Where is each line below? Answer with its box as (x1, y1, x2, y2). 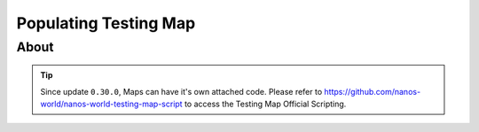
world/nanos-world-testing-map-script (40, 98, 183, 109)
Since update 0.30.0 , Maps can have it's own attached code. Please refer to (40, 86, 323, 97)
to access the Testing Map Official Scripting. (184, 98, 347, 109)
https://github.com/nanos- (324, 86, 421, 97)
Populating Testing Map (16, 13, 196, 33)
